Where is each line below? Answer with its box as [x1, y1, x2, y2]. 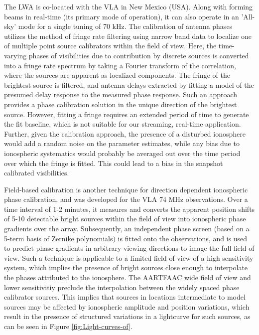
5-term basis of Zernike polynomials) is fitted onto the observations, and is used [4, 233, 247, 243]
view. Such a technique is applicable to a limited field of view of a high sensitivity [4, 252, 254, 263]
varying [4, 50, 27, 60]
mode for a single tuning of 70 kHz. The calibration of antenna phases [18, 21, 233, 31]
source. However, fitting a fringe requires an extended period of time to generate [4, 109, 249, 119]
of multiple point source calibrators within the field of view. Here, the [4, 40, 217, 51]
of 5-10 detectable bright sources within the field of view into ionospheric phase [4, 213, 246, 224]
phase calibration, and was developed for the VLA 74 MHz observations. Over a [4, 194, 248, 204]
